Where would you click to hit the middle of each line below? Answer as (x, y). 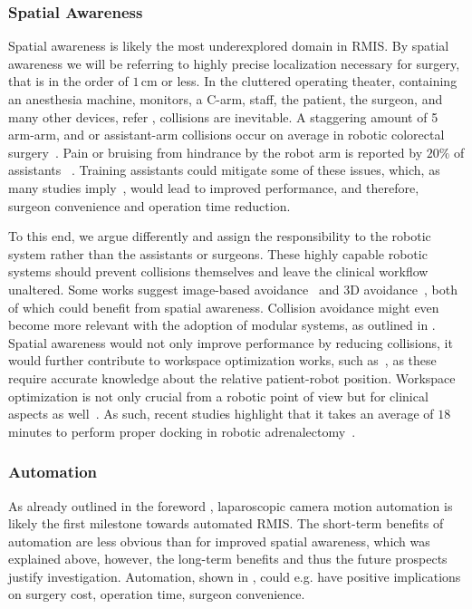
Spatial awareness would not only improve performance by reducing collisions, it (231, 342)
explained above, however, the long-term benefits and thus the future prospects (228, 559)
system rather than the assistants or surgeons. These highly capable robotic (218, 253)
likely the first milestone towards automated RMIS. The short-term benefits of (226, 523)
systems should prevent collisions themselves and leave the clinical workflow (218, 271)
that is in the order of (68, 81)
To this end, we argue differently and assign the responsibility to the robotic (220, 236)
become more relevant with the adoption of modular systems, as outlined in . (222, 325)
